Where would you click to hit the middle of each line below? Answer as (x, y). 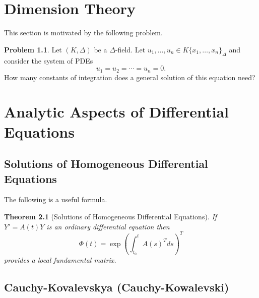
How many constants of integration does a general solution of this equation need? (130, 77)
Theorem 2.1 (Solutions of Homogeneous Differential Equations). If (111, 216)
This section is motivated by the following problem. (83, 33)
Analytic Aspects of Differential (117, 112)
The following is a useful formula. (56, 199)
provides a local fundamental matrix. (60, 260)
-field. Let (130, 49)
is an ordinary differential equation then (108, 226)
